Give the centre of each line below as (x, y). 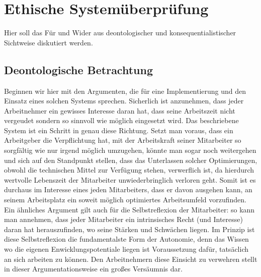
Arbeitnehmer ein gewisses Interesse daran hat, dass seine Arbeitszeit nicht (120, 110)
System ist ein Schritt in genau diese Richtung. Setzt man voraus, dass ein (119, 130)
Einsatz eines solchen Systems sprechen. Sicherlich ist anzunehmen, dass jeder (124, 101)
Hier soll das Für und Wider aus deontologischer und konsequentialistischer (120, 33)
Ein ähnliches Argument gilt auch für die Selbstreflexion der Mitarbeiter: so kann (129, 209)
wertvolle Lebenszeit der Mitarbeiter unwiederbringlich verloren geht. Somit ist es (130, 179)
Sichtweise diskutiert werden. (49, 42)
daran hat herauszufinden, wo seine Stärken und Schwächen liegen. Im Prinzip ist (129, 229)
